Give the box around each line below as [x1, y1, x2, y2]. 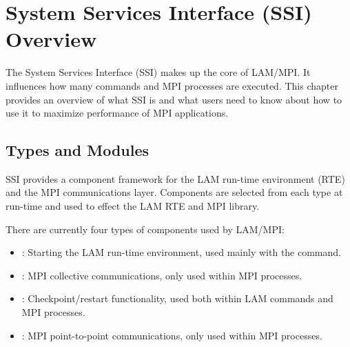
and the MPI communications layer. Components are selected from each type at [6, 185, 343, 199]
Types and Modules [6, 139, 150, 161]
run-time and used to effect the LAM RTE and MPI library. [6, 199, 260, 213]
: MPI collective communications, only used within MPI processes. [21, 268, 302, 282]
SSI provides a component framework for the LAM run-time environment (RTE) [6, 171, 345, 186]
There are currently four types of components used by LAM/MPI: [6, 221, 285, 236]
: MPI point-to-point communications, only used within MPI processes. [21, 328, 322, 342]
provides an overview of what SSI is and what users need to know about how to [6, 92, 342, 106]
